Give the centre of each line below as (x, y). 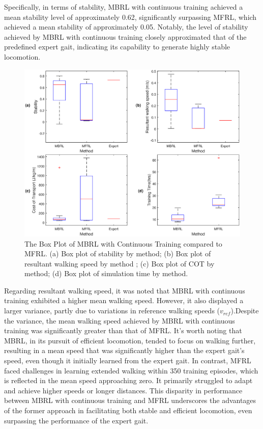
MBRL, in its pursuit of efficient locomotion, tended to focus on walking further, (130, 340)
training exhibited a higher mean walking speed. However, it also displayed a (124, 300)
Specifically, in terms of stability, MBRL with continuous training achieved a (124, 7)
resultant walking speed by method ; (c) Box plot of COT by (120, 263)
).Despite (245, 311)
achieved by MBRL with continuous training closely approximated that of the (125, 36)
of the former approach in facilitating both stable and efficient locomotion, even (128, 410)
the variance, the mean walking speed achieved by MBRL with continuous (120, 320)
